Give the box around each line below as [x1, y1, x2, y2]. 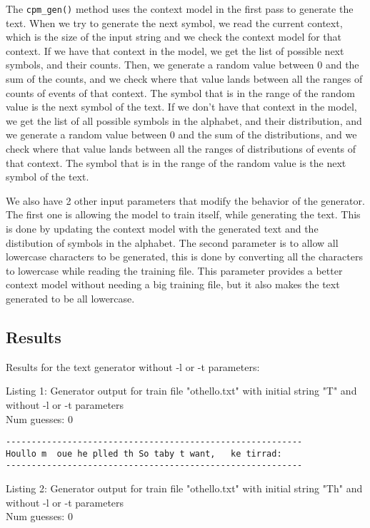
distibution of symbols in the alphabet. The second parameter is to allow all [6, 235, 339, 250]
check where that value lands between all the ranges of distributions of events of [6, 141, 356, 156]
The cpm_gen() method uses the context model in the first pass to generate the [6, 1, 354, 16]
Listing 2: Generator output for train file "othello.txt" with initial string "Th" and [6, 481, 363, 496]
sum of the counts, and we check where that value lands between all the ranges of [6, 71, 363, 86]
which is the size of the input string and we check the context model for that [6, 29, 342, 44]
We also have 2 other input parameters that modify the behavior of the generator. [6, 193, 365, 208]
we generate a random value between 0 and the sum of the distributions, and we [6, 127, 357, 142]
